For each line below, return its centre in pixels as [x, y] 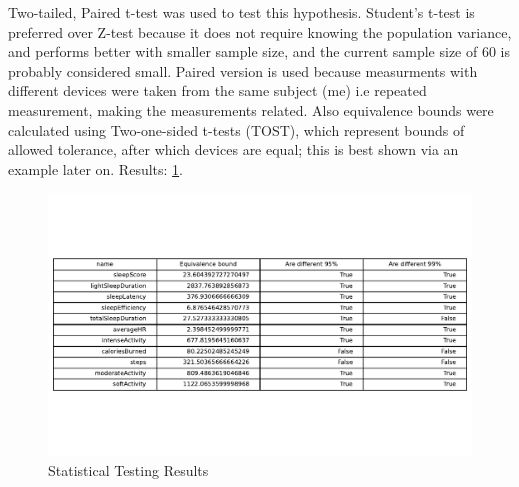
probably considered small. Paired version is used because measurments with [243, 70]
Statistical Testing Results [128, 469]
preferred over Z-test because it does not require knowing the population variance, [260, 31]
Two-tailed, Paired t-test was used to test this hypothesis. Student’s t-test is [241, 12]
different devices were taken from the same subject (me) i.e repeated [217, 90]
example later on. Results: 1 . [95, 168]
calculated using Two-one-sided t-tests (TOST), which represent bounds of [236, 129]
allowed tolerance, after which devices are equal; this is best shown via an [233, 149]
